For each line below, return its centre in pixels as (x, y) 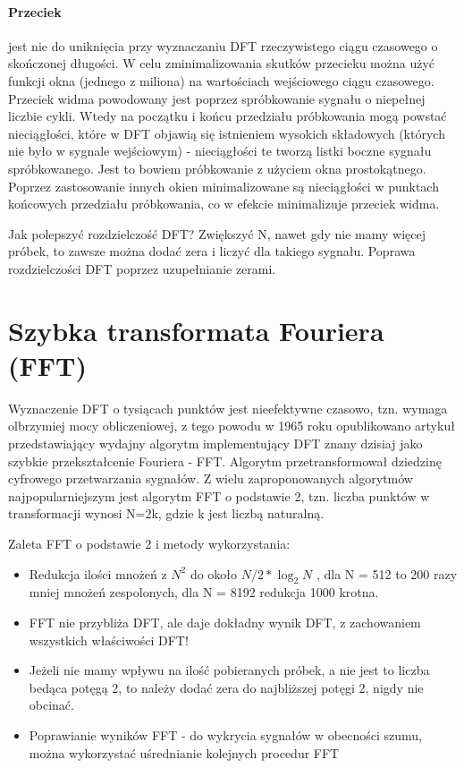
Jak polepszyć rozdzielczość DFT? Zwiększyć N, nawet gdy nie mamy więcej (217, 233)
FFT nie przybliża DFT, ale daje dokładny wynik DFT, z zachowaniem (225, 622)
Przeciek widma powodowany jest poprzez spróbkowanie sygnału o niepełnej (217, 98)
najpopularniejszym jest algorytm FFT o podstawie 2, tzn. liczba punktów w (219, 495)
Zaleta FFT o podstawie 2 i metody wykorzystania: (149, 543)
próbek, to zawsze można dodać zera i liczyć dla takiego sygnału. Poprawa (212, 251)
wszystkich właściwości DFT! (109, 640)
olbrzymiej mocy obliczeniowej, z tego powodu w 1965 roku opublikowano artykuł (232, 426)
